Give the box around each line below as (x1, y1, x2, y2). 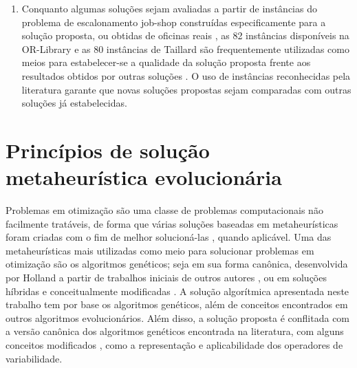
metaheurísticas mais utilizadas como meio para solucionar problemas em (6, 243, 314, 257)
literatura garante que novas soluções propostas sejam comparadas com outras (21, 82, 351, 96)
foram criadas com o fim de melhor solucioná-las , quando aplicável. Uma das (6, 230, 332, 244)
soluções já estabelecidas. (21, 96, 127, 110)
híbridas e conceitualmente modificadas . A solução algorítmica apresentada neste (6, 283, 349, 298)
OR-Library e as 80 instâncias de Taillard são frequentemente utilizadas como (21, 41, 349, 56)
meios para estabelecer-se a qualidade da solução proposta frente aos (21, 55, 311, 69)
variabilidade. (6, 351, 63, 365)
